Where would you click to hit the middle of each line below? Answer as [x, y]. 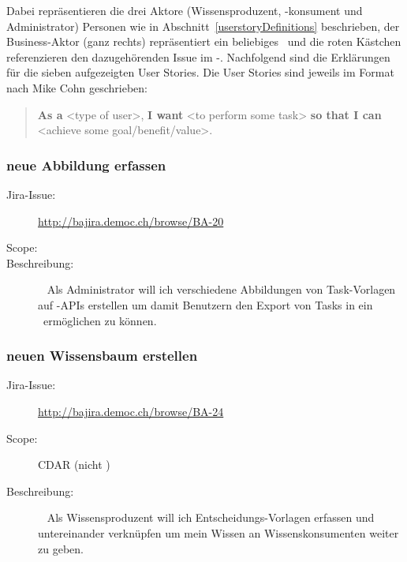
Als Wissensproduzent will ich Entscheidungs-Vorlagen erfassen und [211, 517]
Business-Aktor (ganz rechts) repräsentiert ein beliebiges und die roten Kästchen [204, 41]
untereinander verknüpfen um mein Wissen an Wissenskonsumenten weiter [218, 532]
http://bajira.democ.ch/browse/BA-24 [131, 411]
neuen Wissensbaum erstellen [102, 356]
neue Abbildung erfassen [86, 165]
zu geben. [61, 548]
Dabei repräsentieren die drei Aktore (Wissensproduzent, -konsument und [185, 10]
